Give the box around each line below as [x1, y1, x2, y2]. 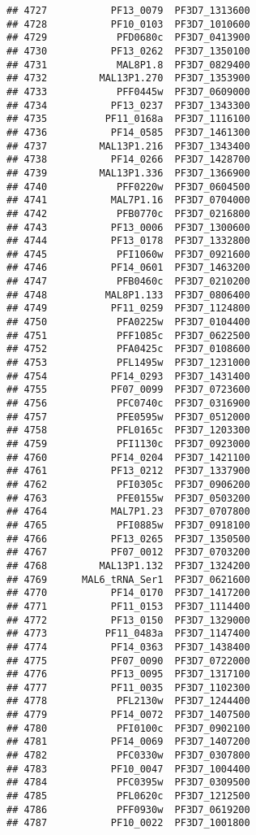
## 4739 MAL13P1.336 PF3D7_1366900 [6, 167, 250, 179]
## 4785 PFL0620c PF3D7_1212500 [6, 790, 250, 802]
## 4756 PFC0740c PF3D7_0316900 [6, 398, 250, 410]
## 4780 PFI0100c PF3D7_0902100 [6, 722, 250, 734]
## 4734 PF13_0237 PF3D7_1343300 [6, 99, 250, 111]
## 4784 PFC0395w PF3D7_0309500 [6, 776, 250, 789]
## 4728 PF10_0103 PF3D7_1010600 [6, 18, 250, 30]
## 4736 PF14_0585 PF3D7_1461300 [6, 126, 250, 138]
